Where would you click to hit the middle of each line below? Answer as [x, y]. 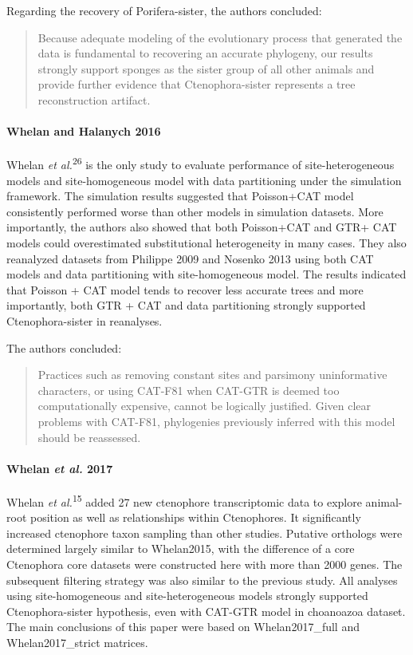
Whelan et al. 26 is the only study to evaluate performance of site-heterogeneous [201, 164]
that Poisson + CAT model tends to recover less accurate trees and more [185, 289]
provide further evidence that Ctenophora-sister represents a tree [197, 84]
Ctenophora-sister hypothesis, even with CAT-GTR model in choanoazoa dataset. [206, 611]
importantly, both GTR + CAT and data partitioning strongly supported [186, 305]
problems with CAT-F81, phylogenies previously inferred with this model [216, 421]
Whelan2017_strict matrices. [77, 642]
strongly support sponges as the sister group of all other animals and [206, 68]
